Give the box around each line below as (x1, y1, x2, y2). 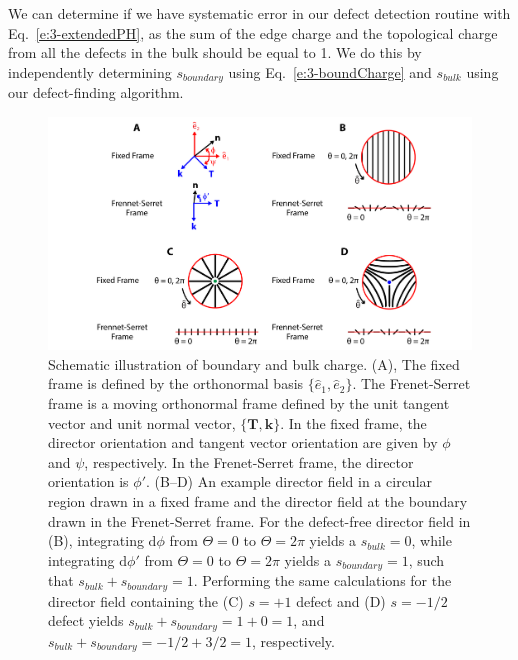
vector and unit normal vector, (48, 412, 236, 433)
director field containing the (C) (48, 590, 244, 611)
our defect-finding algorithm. (8, 82, 184, 103)
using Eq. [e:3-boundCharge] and (228, 61, 432, 82)
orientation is (48, 471, 129, 492)
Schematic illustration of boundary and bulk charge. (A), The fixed (48, 353, 460, 374)
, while (411, 530, 452, 551)
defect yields (48, 610, 124, 631)
